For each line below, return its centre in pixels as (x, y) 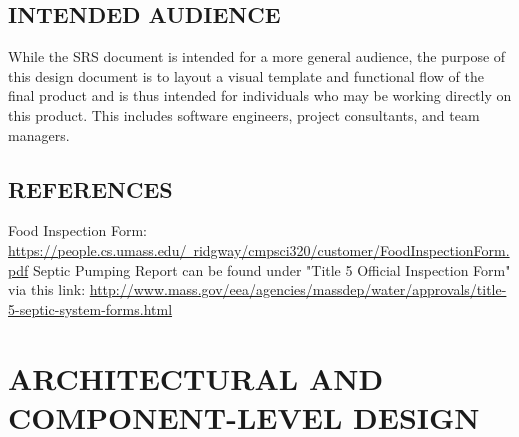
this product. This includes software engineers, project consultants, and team (244, 114)
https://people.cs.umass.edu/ (97, 249)
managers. (39, 134)
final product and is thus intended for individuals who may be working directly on (260, 95)
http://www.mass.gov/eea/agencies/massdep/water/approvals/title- (298, 289)
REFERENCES (90, 188)
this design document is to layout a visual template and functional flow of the (246, 75)
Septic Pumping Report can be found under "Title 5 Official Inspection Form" (271, 269)
